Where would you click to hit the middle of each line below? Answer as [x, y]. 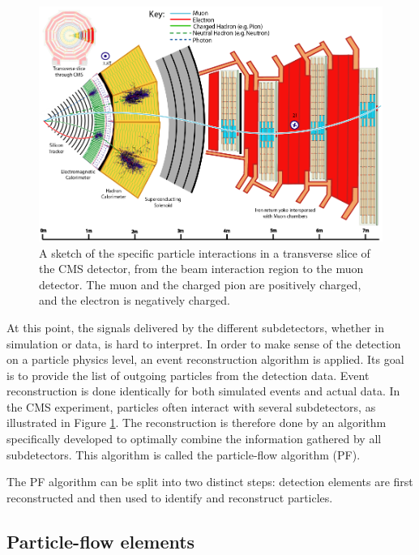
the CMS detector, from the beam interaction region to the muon [201, 269]
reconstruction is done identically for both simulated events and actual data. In [203, 391]
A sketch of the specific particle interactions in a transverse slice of [205, 252]
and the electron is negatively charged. [135, 300]
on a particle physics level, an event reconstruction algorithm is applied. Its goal [205, 359]
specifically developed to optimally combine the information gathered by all [194, 439]
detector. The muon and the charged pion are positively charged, [200, 284]
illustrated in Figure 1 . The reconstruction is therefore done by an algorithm [197, 423]
